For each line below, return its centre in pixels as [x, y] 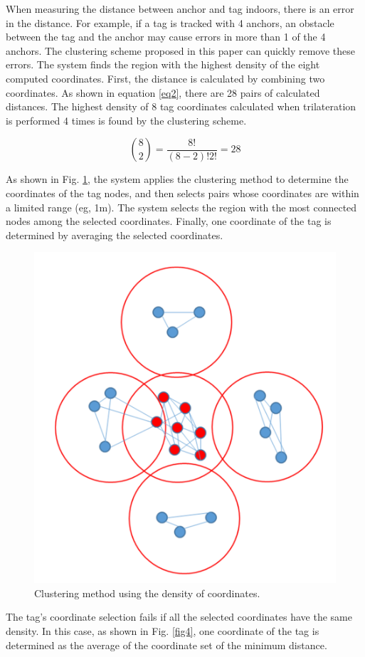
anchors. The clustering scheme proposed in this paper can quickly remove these [181, 50]
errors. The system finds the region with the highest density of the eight [163, 64]
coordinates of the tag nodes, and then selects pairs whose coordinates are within [182, 193]
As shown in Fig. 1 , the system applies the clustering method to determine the [177, 179]
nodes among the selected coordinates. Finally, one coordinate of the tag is [169, 221]
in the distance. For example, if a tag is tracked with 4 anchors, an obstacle [170, 22]
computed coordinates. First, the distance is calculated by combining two [165, 78]
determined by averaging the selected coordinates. [115, 235]
